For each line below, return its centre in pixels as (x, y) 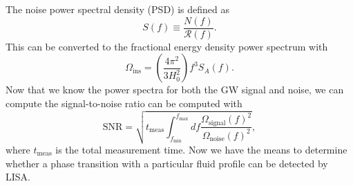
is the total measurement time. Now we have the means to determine (201, 149)
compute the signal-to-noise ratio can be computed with (124, 103)
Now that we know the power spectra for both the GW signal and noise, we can (175, 90)
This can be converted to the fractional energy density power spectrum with (167, 46)
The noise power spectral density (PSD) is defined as (118, 9)
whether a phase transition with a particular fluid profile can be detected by (167, 163)
